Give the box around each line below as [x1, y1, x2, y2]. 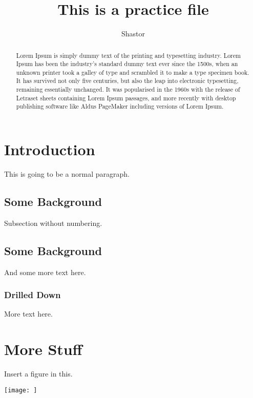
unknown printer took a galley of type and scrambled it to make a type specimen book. [16, 68, 249, 76]
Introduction [4, 139, 95, 160]
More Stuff [4, 339, 82, 360]
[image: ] [4, 386, 37, 394]
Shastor [121, 28, 145, 39]
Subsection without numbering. [4, 217, 102, 228]
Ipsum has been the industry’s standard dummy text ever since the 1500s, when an [16, 59, 238, 68]
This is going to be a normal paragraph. [4, 169, 130, 179]
